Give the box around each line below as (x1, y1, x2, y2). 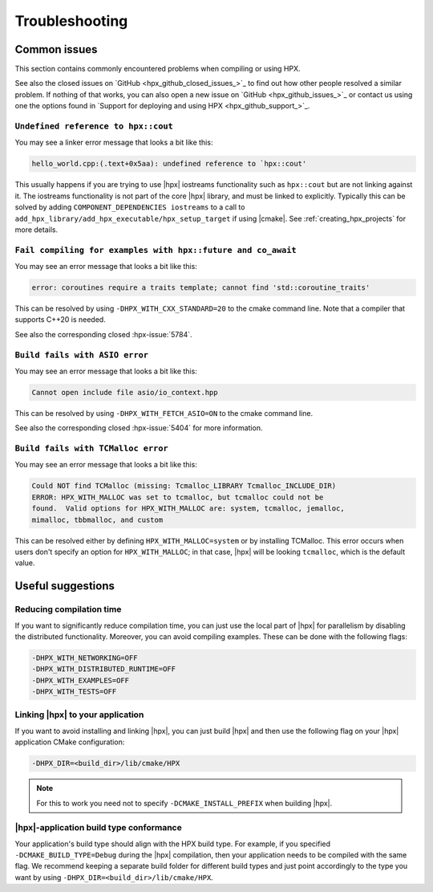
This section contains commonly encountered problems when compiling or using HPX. (14, 64, 301, 74)
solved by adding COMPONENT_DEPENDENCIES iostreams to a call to (14, 202, 245, 212)
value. (14, 558, 35, 568)
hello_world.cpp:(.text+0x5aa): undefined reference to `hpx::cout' (31, 159, 307, 169)
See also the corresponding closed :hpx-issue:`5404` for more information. (14, 423, 263, 433)
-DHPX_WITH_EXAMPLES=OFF (31, 675, 130, 685)
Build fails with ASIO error (14, 349, 148, 360)
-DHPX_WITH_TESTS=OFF (31, 687, 117, 696)
